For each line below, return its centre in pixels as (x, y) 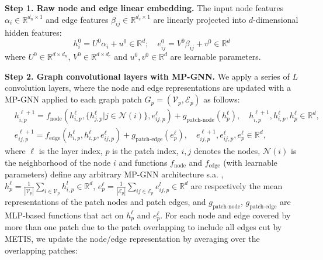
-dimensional (276, 19)
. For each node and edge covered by (225, 215)
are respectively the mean (237, 185)
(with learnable (250, 162)
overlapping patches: (41, 250)
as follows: (222, 99)
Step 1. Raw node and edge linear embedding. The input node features (144, 8)
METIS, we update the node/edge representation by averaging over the (132, 238)
